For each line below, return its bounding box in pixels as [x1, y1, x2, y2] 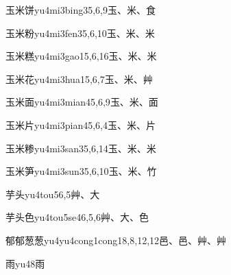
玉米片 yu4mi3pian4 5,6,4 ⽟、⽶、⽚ [5, 117, 156, 132]
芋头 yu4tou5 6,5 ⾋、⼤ [5, 187, 100, 201]
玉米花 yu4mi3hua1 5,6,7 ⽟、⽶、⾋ [5, 71, 153, 86]
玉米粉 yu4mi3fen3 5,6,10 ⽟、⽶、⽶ [5, 25, 155, 40]
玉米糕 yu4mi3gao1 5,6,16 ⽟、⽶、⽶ [5, 49, 157, 63]
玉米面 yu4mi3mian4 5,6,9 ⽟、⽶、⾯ [5, 95, 158, 109]
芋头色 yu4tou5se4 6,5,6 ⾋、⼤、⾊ [5, 210, 149, 224]
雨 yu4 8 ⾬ [5, 256, 45, 270]
